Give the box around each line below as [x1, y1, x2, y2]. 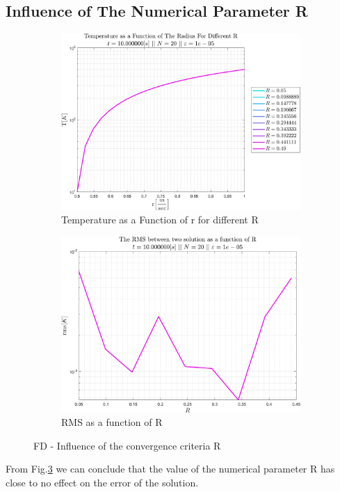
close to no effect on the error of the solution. [6, 475, 199, 490]
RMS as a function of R [61, 415, 163, 429]
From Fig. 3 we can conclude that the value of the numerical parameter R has [6, 461, 335, 476]
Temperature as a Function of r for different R [61, 212, 259, 227]
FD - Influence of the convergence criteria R [33, 438, 221, 452]
